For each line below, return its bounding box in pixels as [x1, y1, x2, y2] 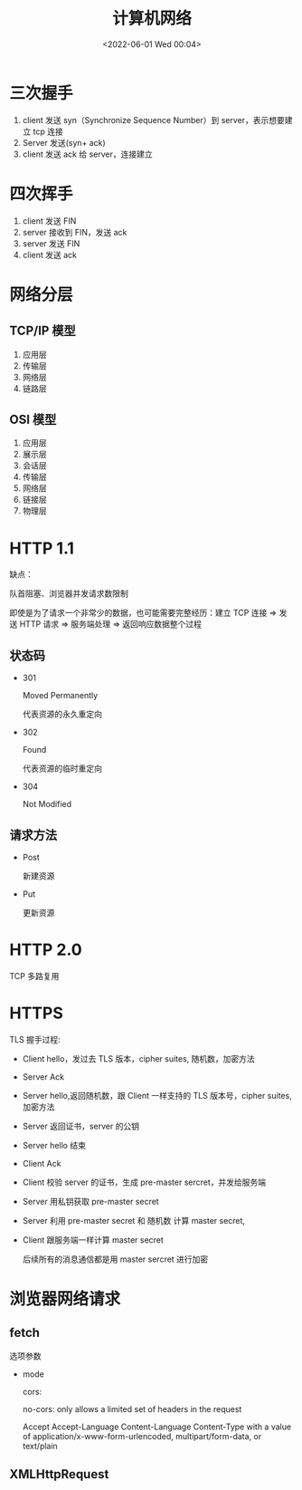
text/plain [22, 1440, 59, 1451]
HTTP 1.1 [9, 538, 75, 558]
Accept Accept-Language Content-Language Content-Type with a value [22, 1421, 292, 1432]
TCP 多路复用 [9, 970, 60, 981]
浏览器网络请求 [9, 1289, 121, 1310]
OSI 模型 [9, 412, 57, 428]
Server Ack [22, 1071, 65, 1082]
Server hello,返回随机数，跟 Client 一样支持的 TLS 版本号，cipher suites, [22, 1090, 292, 1101]
